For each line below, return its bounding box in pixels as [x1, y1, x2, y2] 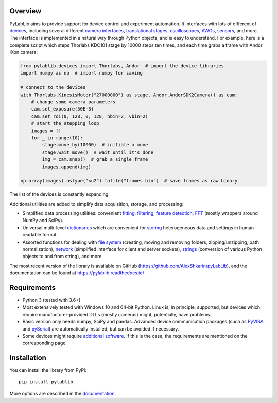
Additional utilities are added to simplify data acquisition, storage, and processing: [9, 200, 184, 207]
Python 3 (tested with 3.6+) [22, 297, 81, 303]
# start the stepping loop [31, 121, 100, 126]
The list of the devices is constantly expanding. [9, 191, 110, 197]
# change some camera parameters [31, 99, 116, 105]
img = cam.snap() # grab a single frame [42, 157, 148, 162]
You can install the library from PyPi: [9, 367, 87, 373]
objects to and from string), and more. [22, 253, 103, 260]
